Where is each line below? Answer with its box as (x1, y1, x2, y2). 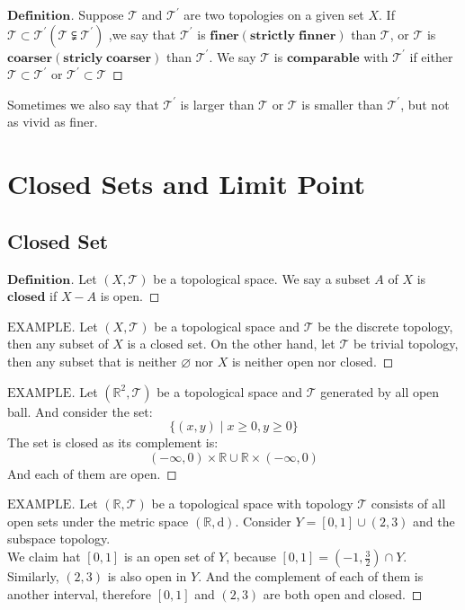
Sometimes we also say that (7, 94, 159, 113)
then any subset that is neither (7, 351, 177, 370)
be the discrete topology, (317, 316, 453, 335)
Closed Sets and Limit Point (7, 165, 366, 202)
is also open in (107, 567, 187, 586)
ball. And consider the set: (7, 402, 153, 420)
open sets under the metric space (7, 511, 189, 530)
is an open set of (123, 547, 215, 566)
